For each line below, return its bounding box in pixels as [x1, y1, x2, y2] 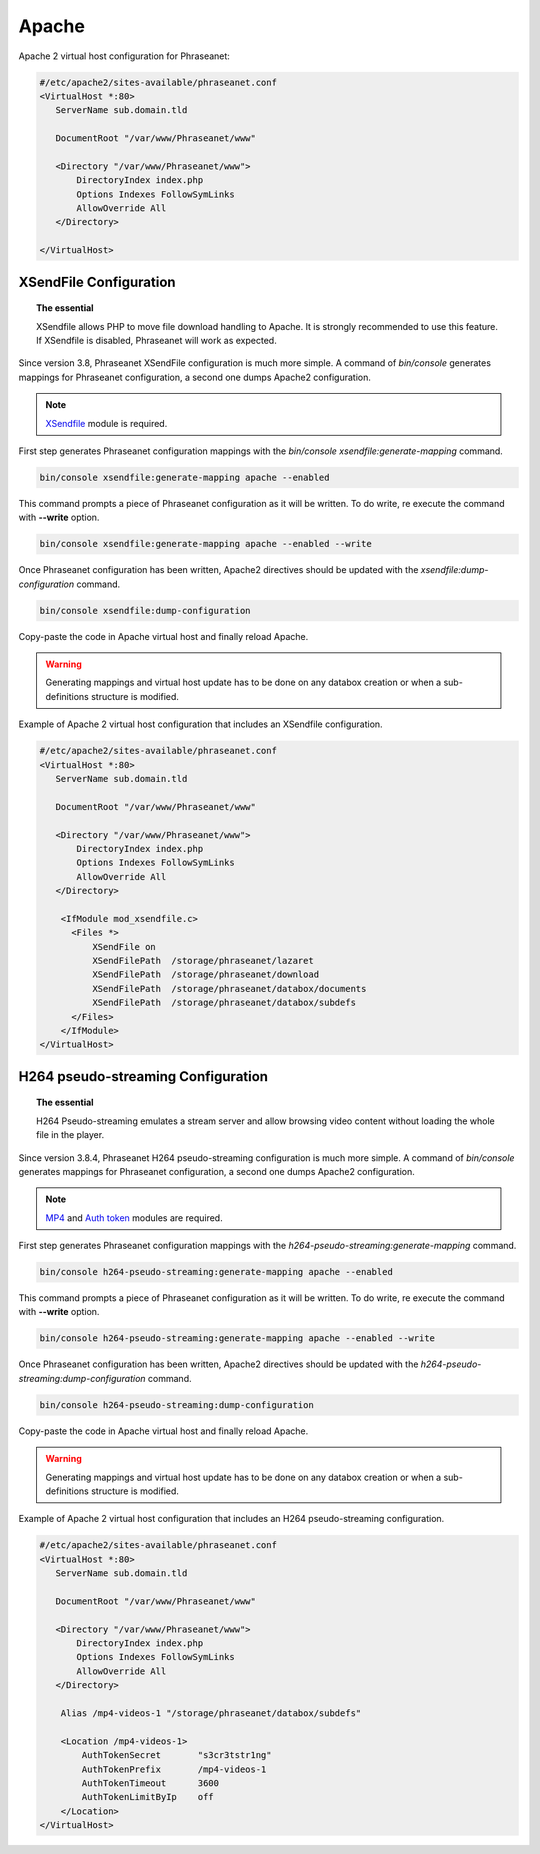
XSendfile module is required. [45, 417, 168, 429]
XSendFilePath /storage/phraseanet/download [91, 969, 320, 980]
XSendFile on [91, 941, 157, 952]
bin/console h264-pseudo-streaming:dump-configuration [39, 1399, 314, 1410]
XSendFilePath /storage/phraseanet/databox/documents [91, 983, 367, 994]
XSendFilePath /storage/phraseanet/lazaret [91, 955, 314, 967]
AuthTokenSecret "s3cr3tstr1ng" [81, 1750, 272, 1761]
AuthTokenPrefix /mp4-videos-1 [81, 1763, 267, 1775]
